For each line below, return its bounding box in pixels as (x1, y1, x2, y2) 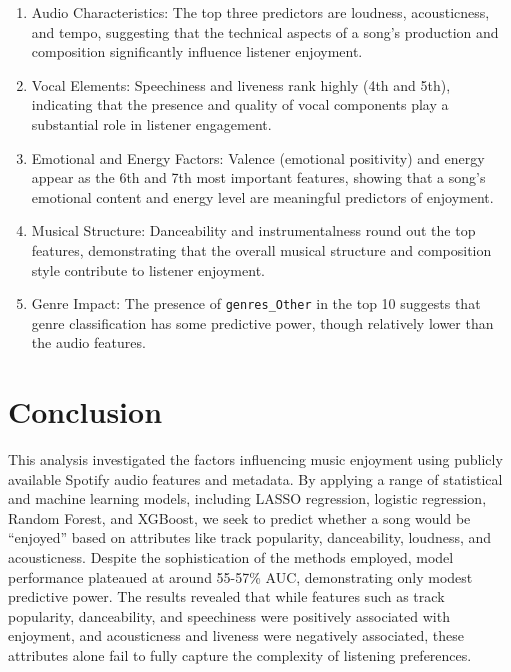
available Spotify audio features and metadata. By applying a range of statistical (8, 468, 503, 489)
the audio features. (31, 332, 146, 353)
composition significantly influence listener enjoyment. (31, 41, 363, 62)
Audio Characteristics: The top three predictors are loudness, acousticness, (31, 2, 490, 22)
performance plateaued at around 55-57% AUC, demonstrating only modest (8, 566, 473, 587)
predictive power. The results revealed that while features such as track (8, 586, 445, 607)
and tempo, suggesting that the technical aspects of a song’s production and (31, 21, 499, 42)
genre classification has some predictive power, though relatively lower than (31, 312, 494, 333)
